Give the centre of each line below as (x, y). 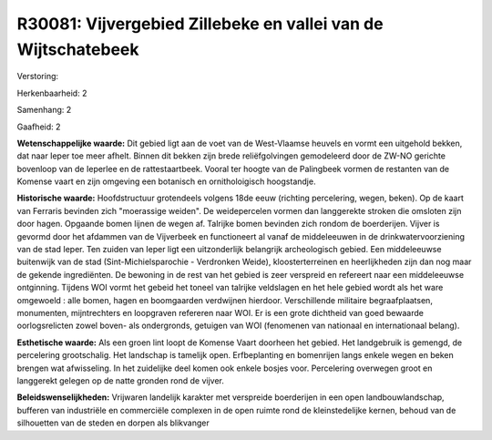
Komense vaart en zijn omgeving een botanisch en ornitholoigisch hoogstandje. (166, 181)
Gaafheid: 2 (39, 127)
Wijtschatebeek (78, 49)
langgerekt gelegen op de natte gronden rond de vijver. (121, 380)
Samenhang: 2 (44, 110)
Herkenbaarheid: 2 (52, 93)
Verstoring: (38, 77)
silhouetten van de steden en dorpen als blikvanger (113, 423)
